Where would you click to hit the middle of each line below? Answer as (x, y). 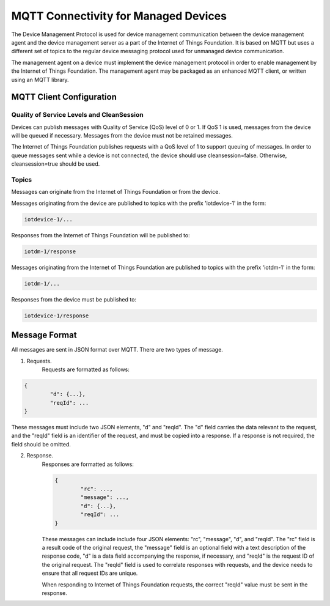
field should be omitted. (41, 444)
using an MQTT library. (40, 79)
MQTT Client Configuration (64, 97)
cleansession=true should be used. (56, 164)
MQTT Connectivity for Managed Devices (119, 16)
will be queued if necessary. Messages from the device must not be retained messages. (122, 136)
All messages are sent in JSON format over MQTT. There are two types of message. (117, 350)
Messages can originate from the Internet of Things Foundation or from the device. (116, 192)
